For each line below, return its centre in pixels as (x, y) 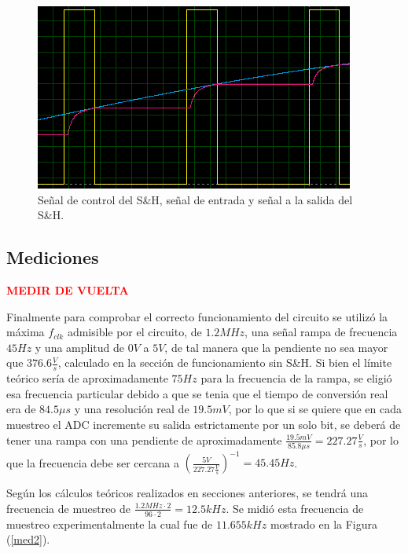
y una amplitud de (80, 347)
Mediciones (53, 257)
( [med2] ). (28, 539)
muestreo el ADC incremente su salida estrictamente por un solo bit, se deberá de (204, 424)
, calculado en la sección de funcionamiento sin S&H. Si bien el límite (225, 363)
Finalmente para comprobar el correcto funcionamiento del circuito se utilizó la (197, 316)
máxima (26, 332)
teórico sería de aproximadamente (87, 378)
